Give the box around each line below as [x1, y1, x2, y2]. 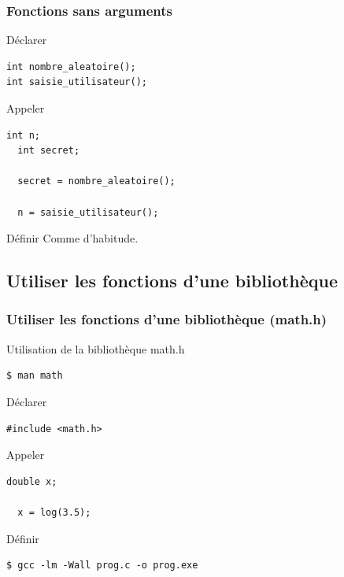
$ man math [6, 370, 63, 382]
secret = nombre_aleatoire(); [17, 176, 176, 187]
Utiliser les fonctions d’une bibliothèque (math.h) [6, 309, 327, 329]
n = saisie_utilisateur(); [17, 206, 159, 218]
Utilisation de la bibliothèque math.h [6, 340, 185, 357]
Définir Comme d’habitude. [6, 230, 139, 246]
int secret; [17, 145, 80, 157]
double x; [6, 475, 57, 487]
